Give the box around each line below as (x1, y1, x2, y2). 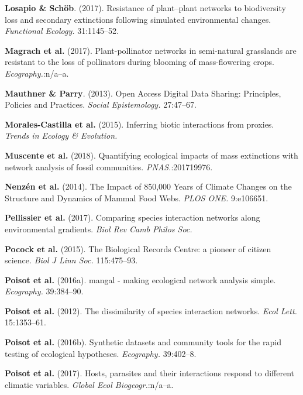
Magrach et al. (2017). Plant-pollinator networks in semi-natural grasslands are (5, 44, 297, 56)
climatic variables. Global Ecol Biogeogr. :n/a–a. (5, 378, 174, 390)
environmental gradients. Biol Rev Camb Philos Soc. (5, 222, 192, 235)
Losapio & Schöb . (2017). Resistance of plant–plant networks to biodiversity (5, 2, 286, 13)
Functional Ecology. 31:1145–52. (5, 25, 119, 37)
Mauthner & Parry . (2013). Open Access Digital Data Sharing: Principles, (5, 87, 281, 99)
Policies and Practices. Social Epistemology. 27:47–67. (5, 98, 197, 111)
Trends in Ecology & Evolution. (5, 129, 118, 142)
